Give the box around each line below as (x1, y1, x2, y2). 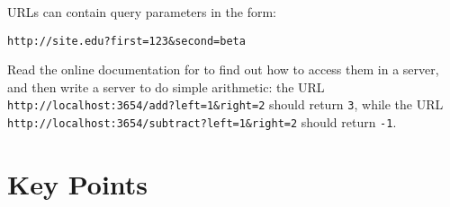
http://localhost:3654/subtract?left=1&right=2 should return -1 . (7, 113, 397, 132)
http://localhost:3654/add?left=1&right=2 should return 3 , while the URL (7, 95, 444, 114)
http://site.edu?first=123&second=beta (7, 34, 246, 47)
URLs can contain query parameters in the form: (7, 3, 276, 21)
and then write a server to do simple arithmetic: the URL (7, 77, 325, 96)
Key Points (7, 165, 148, 202)
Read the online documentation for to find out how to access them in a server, (7, 60, 439, 79)
